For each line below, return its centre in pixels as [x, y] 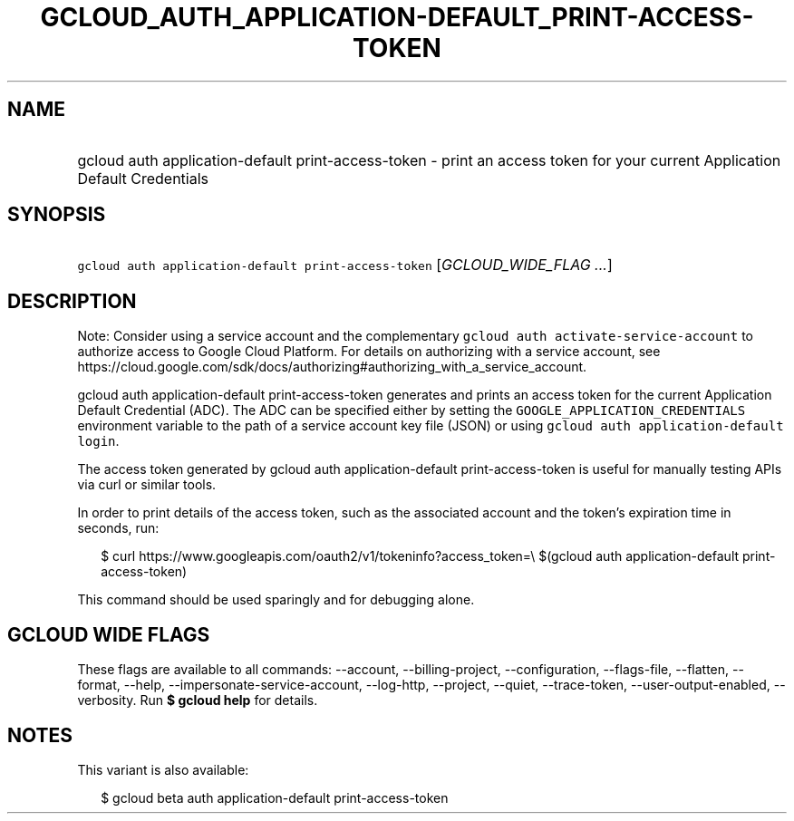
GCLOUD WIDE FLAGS [109, 634]
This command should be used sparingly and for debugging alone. [276, 600]
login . [98, 441]
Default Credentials [143, 178]
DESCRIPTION [72, 301]
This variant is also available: [163, 769]
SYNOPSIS [57, 215]
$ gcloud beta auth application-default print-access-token [275, 797]
